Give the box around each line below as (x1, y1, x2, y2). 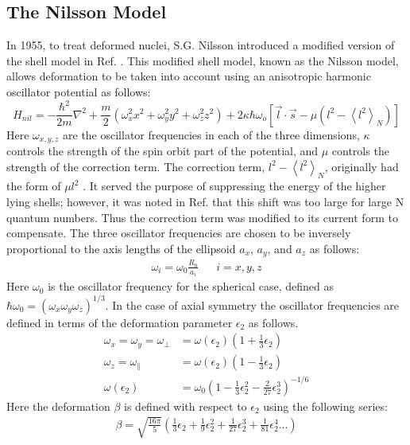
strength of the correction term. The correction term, (6, 158, 265, 174)
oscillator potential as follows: (6, 83, 151, 100)
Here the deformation (6, 397, 110, 414)
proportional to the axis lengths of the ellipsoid (6, 240, 236, 256)
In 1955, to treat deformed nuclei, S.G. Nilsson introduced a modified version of (6, 37, 395, 53)
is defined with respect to (124, 397, 247, 414)
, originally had (324, 158, 399, 174)
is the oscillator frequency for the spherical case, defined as (48, 278, 335, 295)
